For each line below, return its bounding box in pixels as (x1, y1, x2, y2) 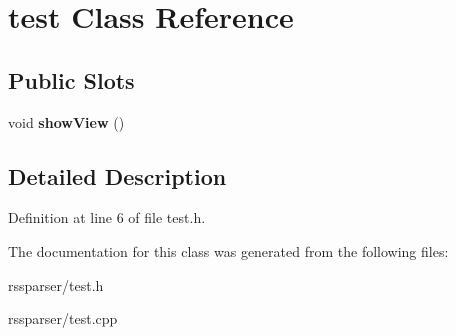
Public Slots (8, 64, 135, 95)
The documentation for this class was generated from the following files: (8, 240, 449, 261)
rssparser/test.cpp (8, 308, 118, 329)
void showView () (8, 111, 125, 132)
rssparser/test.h (8, 274, 104, 295)
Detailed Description (8, 160, 227, 191)
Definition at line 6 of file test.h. (8, 207, 206, 228)
